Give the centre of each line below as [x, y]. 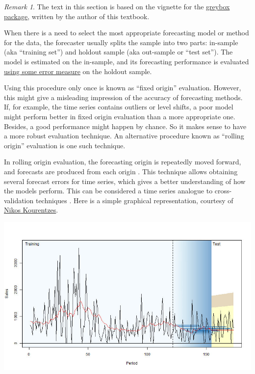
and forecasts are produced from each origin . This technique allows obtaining [121, 171]
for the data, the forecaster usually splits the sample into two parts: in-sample [121, 42]
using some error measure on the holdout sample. [78, 71]
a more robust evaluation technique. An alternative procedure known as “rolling [124, 136]
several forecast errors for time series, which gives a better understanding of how [125, 181]
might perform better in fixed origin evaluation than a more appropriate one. [120, 116]
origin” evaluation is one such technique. [65, 145]
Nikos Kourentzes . [31, 210]
